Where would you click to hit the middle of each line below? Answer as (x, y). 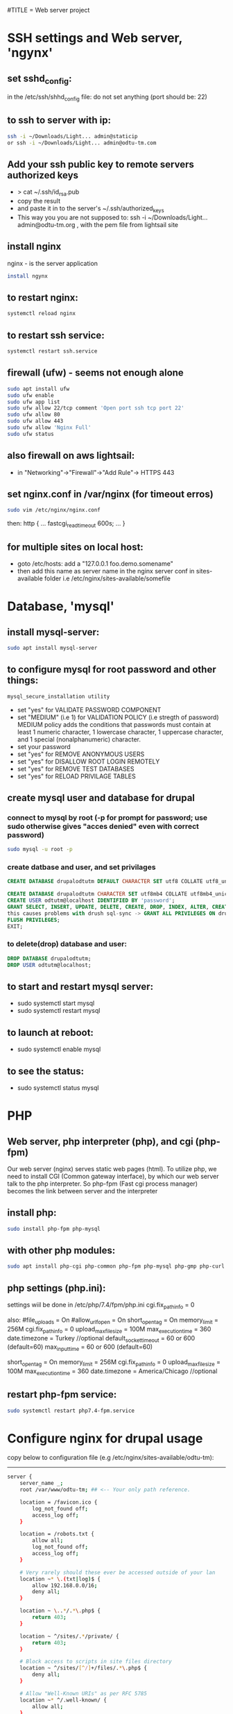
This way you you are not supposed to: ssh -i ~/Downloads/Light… (112, 217)
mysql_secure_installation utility (59, 696)
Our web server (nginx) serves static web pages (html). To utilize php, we (112, 1168)
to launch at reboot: (50, 1033)
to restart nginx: (43, 298)
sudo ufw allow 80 (34, 415)
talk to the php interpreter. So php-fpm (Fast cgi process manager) (103, 1184)
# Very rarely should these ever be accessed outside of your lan (118, 1572)
